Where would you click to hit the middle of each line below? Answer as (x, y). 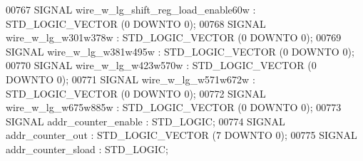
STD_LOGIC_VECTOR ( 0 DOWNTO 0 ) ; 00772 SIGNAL (136, 93)
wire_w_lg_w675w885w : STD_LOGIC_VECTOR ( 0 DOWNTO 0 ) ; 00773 (174, 107)
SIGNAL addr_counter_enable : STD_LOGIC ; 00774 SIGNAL (145, 121)
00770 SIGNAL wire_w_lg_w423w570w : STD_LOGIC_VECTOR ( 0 (161, 65)
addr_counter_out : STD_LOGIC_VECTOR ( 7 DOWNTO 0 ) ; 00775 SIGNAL (181, 135)
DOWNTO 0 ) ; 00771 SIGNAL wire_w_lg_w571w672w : (131, 79)
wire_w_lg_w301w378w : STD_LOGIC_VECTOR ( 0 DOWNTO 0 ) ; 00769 (174, 37)
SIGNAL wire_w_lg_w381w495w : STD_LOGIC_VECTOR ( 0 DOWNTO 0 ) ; (180, 51)
